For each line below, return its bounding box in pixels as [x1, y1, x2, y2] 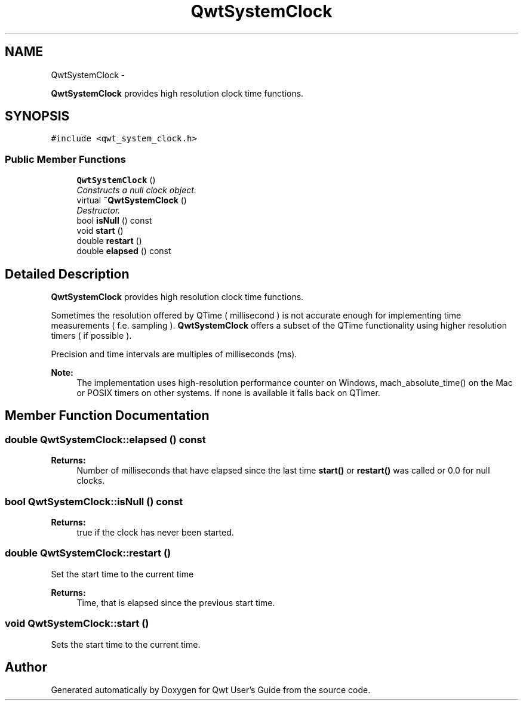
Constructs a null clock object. [76, 185, 196, 196]
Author [5, 659, 47, 675]
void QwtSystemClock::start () [5, 617, 149, 630]
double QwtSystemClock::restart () [5, 547, 171, 559]
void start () [76, 225, 124, 236]
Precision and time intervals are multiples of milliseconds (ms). [51, 349, 297, 360]
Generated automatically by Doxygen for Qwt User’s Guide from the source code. [51, 685, 371, 695]
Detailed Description [5, 266, 130, 282]
